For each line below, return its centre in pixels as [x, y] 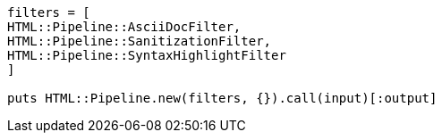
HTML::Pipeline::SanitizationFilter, [140, 41]
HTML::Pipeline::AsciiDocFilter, [124, 27]
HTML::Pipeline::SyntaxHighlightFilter [147, 55]
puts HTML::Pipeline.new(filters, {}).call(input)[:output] [222, 98]
